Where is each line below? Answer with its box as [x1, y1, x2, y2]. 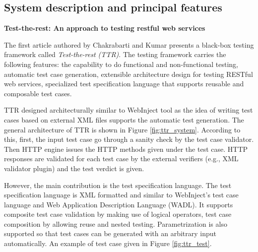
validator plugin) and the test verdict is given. [4, 163, 144, 173]
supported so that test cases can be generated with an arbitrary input [4, 228, 216, 239]
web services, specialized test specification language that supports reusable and [4, 78, 244, 89]
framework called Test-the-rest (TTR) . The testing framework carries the [4, 49, 226, 60]
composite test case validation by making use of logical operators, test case [4, 209, 232, 219]
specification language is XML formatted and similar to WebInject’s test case [4, 189, 239, 200]
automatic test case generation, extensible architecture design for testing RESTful [4, 68, 253, 79]
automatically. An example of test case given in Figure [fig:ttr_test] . [4, 238, 212, 249]
